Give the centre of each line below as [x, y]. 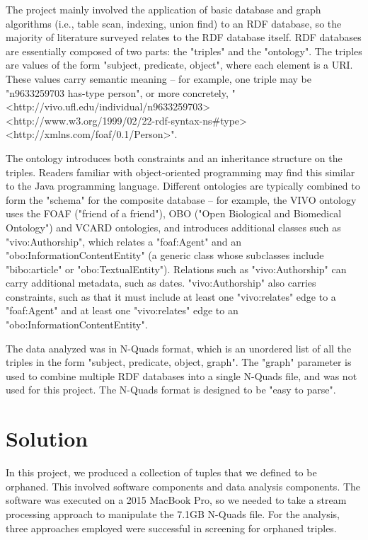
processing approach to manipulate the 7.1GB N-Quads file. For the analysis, [173, 513]
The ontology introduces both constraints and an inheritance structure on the [174, 157]
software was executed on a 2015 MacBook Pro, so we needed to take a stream [176, 500]
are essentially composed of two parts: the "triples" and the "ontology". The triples [184, 51]
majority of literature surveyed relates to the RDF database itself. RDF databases [184, 37]
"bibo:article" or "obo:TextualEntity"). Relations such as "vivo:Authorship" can [176, 269]
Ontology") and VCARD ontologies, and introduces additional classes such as [173, 227]
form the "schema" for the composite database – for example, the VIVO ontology [181, 199]
